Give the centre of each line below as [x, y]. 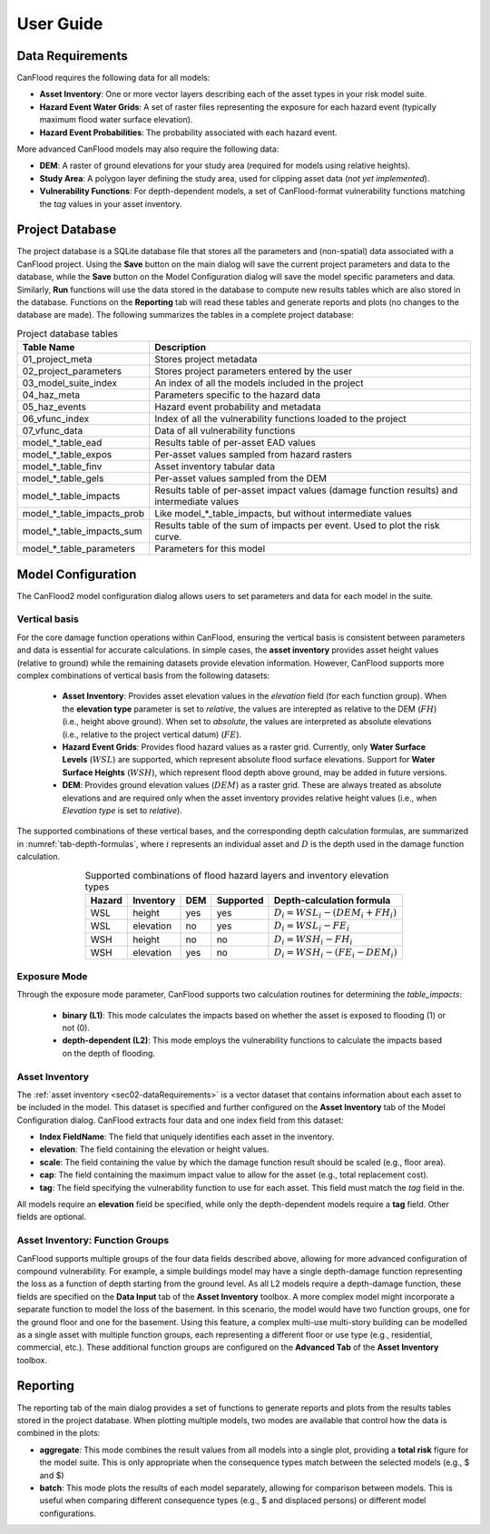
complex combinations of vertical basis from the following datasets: [143, 675]
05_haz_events [54, 407]
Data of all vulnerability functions [225, 431]
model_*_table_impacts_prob [83, 514]
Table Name [49, 348]
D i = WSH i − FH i [313, 940]
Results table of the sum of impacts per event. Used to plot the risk [297, 526]
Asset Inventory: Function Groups [93, 1241]
